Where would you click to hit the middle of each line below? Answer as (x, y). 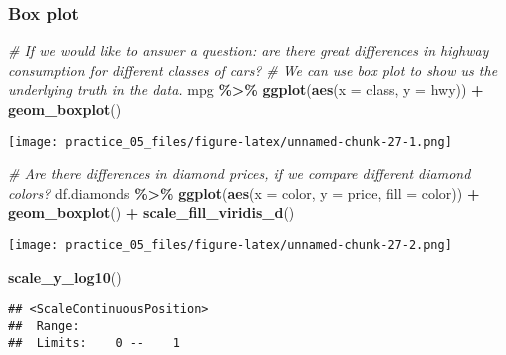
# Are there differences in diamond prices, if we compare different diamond (239, 173)
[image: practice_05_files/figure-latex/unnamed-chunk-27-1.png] (230, 141)
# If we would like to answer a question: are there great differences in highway (248, 50)
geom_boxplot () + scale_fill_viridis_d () (151, 212)
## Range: (44, 325)
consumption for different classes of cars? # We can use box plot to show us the (253, 69)
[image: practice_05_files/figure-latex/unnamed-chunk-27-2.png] (230, 245)
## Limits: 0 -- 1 (94, 342)
